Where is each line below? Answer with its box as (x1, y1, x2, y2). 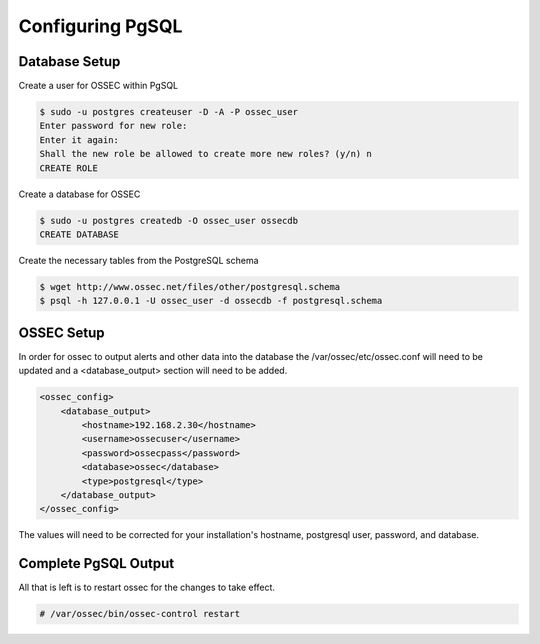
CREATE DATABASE (39, 228, 120, 240)
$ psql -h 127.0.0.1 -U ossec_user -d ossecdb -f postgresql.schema (39, 295, 383, 307)
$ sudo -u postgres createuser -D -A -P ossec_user (39, 106, 299, 118)
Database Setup (18, 53, 121, 70)
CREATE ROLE (39, 162, 99, 174)
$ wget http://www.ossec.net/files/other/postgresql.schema (39, 281, 341, 292)
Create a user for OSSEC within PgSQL (18, 80, 179, 92)
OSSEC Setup (18, 324, 105, 341)
